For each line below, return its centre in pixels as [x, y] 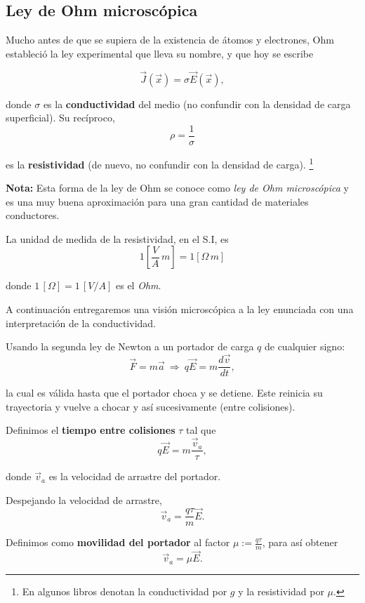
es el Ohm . [139, 285]
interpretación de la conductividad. [81, 323]
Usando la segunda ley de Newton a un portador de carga [130, 346]
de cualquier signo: [305, 346]
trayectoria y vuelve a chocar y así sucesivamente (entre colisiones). [151, 406]
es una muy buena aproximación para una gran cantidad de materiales [157, 201]
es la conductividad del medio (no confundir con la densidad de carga [197, 104]
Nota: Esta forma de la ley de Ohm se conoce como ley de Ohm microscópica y [177, 188]
